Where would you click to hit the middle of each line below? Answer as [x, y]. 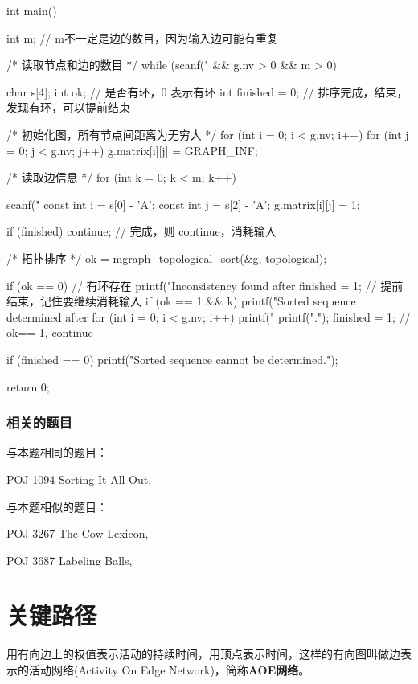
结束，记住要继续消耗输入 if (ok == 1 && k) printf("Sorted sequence [181, 301]
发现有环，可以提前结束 [68, 107]
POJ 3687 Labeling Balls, [70, 560]
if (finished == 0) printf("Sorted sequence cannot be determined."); [172, 359]
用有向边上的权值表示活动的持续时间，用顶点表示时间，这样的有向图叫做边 [203, 654]
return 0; [28, 386]
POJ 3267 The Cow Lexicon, [78, 533]
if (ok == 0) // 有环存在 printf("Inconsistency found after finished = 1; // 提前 [205, 285]
